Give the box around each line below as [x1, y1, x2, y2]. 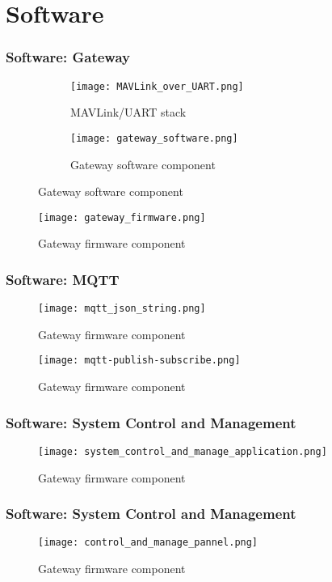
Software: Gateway [6, 47, 130, 67]
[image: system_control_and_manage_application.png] [38, 445, 327, 457]
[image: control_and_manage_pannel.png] [38, 537, 258, 549]
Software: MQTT [6, 269, 120, 289]
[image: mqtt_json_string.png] [38, 303, 206, 315]
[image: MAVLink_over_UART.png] [70, 80, 244, 92]
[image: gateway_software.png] [70, 132, 238, 144]
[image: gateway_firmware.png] [38, 211, 206, 223]
